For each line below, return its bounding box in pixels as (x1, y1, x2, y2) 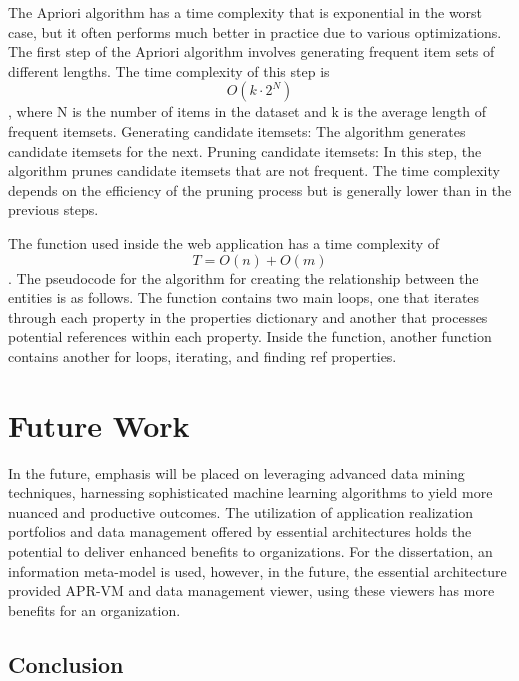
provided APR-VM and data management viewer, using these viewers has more (8, 580, 495, 601)
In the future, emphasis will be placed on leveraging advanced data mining (8, 462, 465, 483)
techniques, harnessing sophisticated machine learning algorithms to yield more (8, 482, 493, 503)
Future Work (8, 404, 190, 445)
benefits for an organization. (8, 599, 181, 620)
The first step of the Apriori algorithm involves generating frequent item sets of (8, 41, 495, 62)
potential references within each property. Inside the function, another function (8, 326, 492, 347)
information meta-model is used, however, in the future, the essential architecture (8, 560, 507, 581)
